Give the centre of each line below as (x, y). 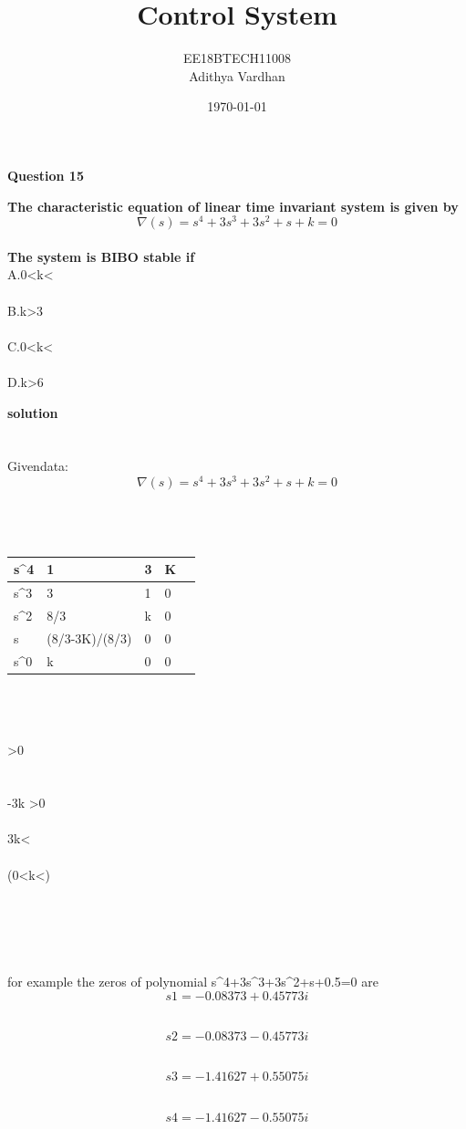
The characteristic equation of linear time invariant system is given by (233, 206)
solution (33, 412)
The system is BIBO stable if (101, 256)
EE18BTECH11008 (237, 58)
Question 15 (46, 175)
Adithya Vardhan (237, 75)
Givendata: (38, 466)
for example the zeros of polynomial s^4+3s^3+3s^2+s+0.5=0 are (193, 982)
